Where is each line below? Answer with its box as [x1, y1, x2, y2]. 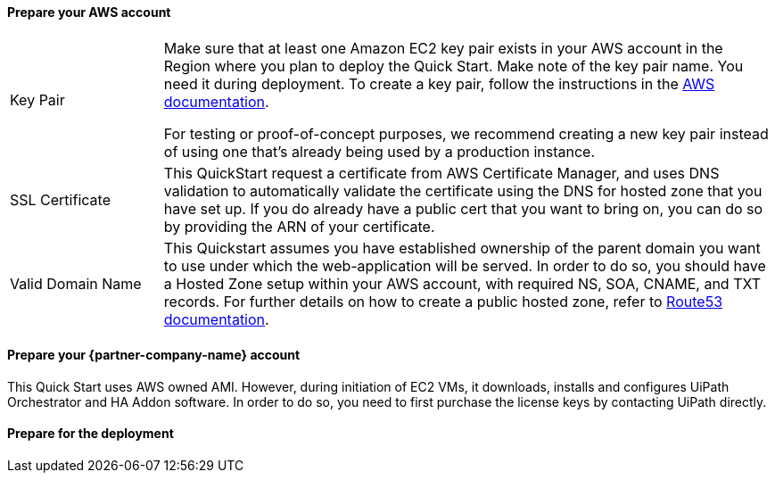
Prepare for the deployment [7, 426, 174, 442]
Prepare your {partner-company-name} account [7, 347, 301, 363]
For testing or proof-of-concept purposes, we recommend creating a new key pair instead [163, 124, 769, 143]
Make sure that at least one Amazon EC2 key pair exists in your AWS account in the [163, 38, 723, 57]
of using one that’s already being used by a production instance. [163, 142, 596, 161]
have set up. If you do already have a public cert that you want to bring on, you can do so [163, 199, 763, 218]
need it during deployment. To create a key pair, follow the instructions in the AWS [163, 74, 715, 93]
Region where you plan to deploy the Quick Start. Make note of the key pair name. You [163, 56, 744, 75]
